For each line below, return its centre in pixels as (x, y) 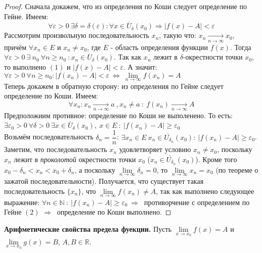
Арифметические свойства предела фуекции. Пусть (88, 229)
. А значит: (140, 66)
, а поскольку (95, 169)
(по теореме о (237, 169)
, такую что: (178, 35)
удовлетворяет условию (155, 149)
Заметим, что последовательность (56, 149)
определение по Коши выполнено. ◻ (114, 212)
